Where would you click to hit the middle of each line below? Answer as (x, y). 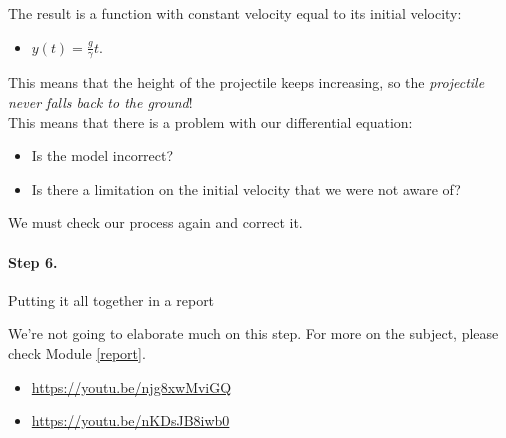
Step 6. (33, 261)
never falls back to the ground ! (100, 102)
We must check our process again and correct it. (155, 222)
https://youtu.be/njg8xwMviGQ (131, 386)
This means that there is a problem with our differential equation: (210, 121)
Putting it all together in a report (111, 299)
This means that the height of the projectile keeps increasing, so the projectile (246, 82)
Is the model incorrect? (102, 155)
